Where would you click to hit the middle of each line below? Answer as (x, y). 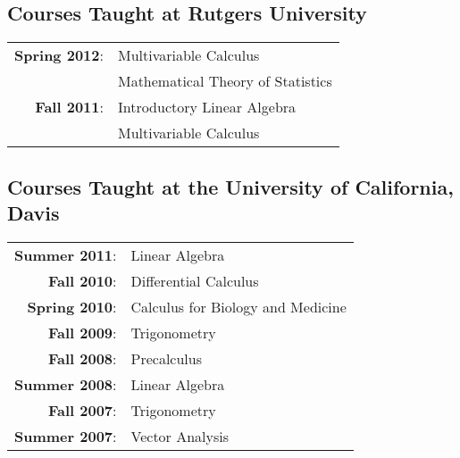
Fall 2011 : (69, 107)
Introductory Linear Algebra (207, 107)
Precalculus (166, 358)
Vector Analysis (180, 436)
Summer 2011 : (66, 254)
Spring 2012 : (59, 55)
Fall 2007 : (82, 410)
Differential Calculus (195, 280)
